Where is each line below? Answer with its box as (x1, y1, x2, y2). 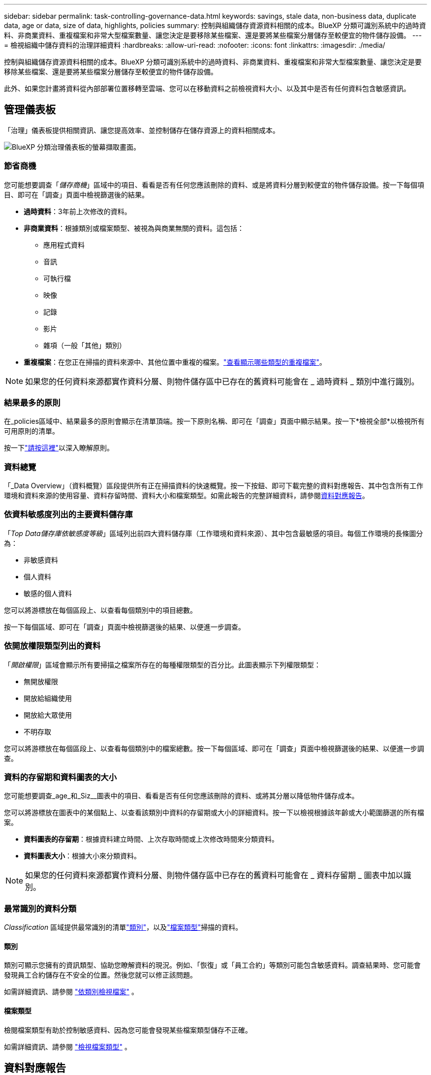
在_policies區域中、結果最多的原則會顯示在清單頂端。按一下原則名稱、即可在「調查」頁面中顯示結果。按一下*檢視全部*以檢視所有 (4, 417, 425, 426)
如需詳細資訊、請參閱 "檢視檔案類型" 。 (4, 1042, 131, 1051)
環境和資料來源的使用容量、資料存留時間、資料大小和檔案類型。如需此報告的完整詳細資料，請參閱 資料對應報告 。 (4, 491, 369, 500)
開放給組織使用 (24, 694, 72, 702)
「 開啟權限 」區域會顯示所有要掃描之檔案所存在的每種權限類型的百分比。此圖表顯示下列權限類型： (4, 660, 321, 669)
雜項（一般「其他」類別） (43, 341, 126, 349)
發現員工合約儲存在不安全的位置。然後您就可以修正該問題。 (4, 971, 197, 980)
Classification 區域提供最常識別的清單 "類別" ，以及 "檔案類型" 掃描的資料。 (4, 923, 243, 932)
